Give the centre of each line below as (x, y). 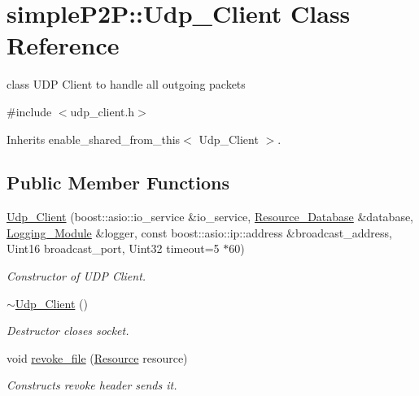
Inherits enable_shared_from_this (94, 139)
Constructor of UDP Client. (76, 276)
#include (29, 111)
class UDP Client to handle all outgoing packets (126, 84)
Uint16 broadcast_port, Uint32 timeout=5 (113, 248)
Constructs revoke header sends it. (92, 385)
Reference (63, 45)
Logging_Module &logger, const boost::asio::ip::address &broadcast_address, (199, 232)
